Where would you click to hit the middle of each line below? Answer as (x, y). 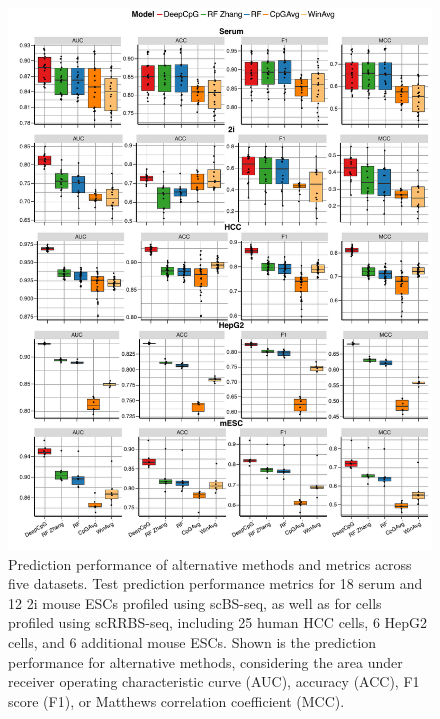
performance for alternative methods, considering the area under (205, 661)
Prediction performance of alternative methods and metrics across (210, 563)
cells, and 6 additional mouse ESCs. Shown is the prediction (192, 642)
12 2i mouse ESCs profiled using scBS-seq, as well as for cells (195, 602)
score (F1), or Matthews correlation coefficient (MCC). (176, 700)
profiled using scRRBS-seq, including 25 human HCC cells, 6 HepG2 (218, 622)
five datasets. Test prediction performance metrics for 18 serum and (215, 583)
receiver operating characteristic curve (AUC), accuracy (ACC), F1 (214, 681)
